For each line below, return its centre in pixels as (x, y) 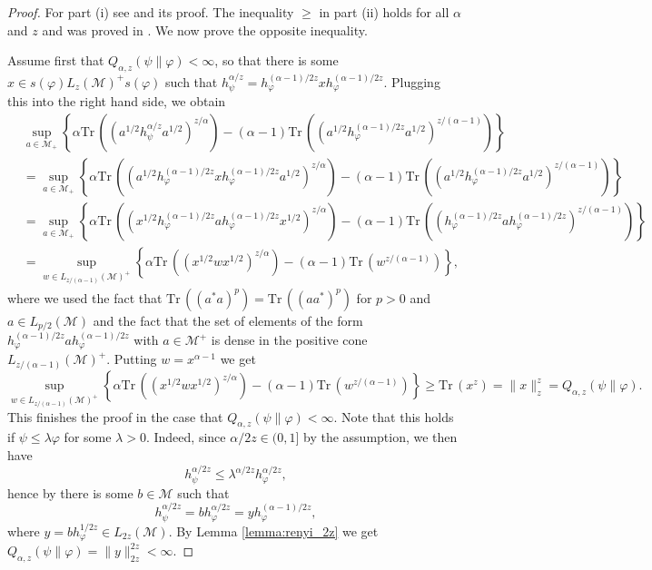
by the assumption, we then (380, 437)
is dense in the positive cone (289, 340)
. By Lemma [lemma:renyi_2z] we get (273, 531)
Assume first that (56, 60)
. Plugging (412, 81)
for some (88, 437)
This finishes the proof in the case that (115, 416)
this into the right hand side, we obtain (117, 101)
